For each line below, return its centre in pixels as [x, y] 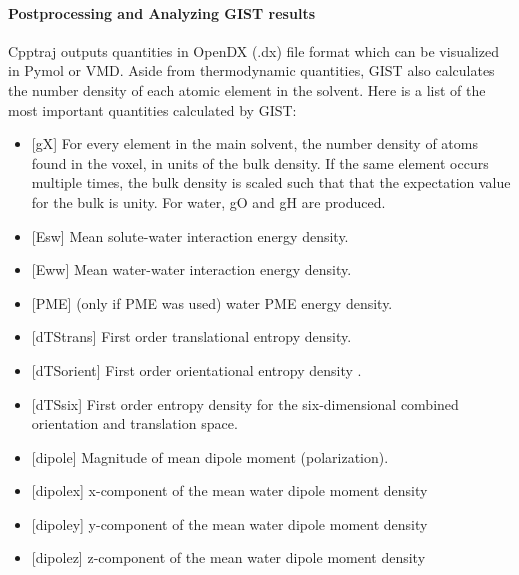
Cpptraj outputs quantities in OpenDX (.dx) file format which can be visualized [253, 50]
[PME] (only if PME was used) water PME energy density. [212, 302]
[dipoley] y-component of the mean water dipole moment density [229, 523]
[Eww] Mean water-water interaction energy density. [191, 269]
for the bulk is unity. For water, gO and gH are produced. [208, 201]
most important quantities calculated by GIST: [152, 109]
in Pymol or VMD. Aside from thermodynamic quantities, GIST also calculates [251, 70]
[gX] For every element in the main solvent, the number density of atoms [254, 143]
